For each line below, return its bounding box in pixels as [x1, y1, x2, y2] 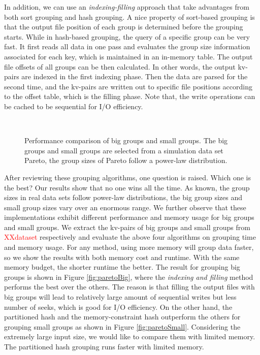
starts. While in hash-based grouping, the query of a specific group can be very [4, 31, 250, 42]
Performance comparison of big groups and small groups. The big [24, 135, 228, 146]
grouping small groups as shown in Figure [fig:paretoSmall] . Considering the [4, 321, 241, 332]
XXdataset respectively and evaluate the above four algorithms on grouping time [4, 232, 256, 242]
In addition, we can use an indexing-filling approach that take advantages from [4, 2, 249, 12]
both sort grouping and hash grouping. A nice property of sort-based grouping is [4, 11, 255, 22]
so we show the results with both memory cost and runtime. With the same [4, 251, 240, 262]
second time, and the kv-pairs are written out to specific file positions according [4, 81, 252, 91]
